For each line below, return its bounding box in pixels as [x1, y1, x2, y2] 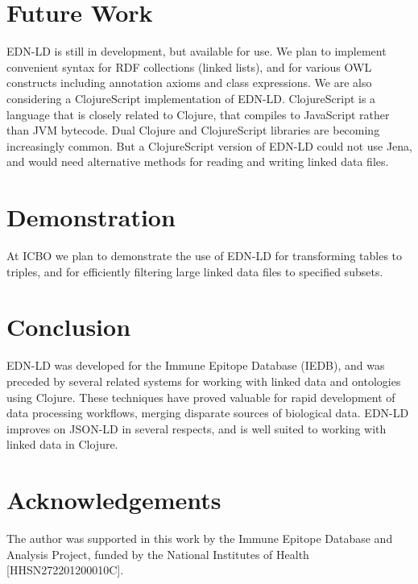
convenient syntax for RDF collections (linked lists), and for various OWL [6, 58, 372, 75]
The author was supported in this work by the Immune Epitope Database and [6, 530, 393, 546]
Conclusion [6, 310, 131, 343]
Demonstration [6, 201, 176, 234]
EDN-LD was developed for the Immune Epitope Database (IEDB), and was [6, 357, 385, 374]
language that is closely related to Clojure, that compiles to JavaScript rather [6, 106, 390, 122]
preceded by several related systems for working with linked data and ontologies [6, 372, 401, 389]
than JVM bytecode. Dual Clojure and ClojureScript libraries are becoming [6, 122, 380, 139]
